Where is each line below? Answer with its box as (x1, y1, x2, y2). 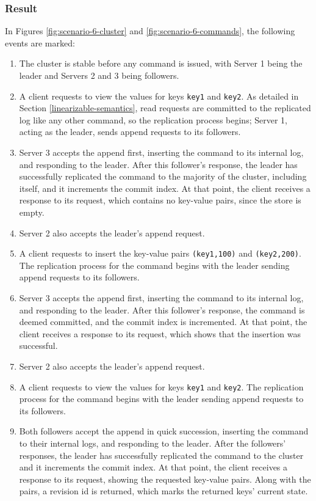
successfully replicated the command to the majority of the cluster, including (19, 170, 307, 183)
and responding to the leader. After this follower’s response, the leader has (19, 158, 298, 170)
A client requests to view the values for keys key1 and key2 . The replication (19, 380, 304, 393)
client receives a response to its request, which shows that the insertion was (19, 327, 301, 340)
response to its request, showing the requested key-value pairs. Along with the (19, 472, 311, 485)
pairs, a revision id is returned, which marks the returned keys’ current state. (19, 485, 308, 497)
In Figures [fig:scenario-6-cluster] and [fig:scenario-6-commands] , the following (5, 24, 295, 37)
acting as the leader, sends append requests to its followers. (19, 125, 241, 138)
